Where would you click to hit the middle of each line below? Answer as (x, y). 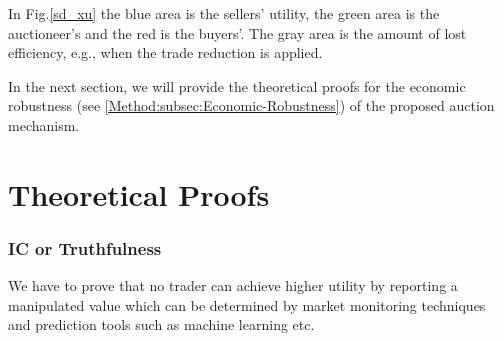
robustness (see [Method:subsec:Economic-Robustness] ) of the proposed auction (251, 105)
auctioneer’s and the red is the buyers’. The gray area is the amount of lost (237, 32)
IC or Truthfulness (85, 247)
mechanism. (44, 124)
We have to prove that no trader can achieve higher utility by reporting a (233, 285)
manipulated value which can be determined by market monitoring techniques (247, 304)
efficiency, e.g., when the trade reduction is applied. (165, 52)
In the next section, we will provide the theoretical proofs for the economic (237, 85)
